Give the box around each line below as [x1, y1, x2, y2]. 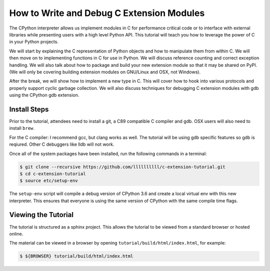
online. [9, 231, 23, 237]
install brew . [9, 125, 35, 131]
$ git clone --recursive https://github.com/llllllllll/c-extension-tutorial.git [19, 164, 226, 170]
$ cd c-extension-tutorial [19, 171, 86, 177]
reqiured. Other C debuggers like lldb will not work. [9, 141, 114, 147]
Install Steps [9, 105, 49, 113]
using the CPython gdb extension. [9, 92, 79, 98]
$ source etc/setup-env [19, 178, 78, 184]
